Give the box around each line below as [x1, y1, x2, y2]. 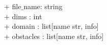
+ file [4, 1, 21, 11]
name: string [23, 1, 63, 11]
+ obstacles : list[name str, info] [4, 30, 104, 41]
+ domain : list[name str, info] [4, 21, 99, 31]
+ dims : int [4, 11, 42, 21]
